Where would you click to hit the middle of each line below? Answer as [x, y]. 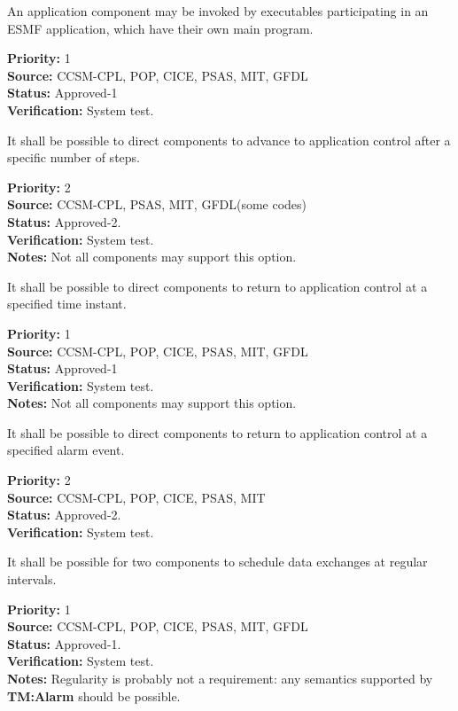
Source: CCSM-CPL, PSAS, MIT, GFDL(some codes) [157, 204]
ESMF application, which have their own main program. [160, 28]
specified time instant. [67, 304]
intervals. [32, 579]
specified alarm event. [66, 450]
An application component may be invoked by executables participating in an [218, 11]
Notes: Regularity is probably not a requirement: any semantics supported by [220, 678]
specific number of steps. [74, 157]
